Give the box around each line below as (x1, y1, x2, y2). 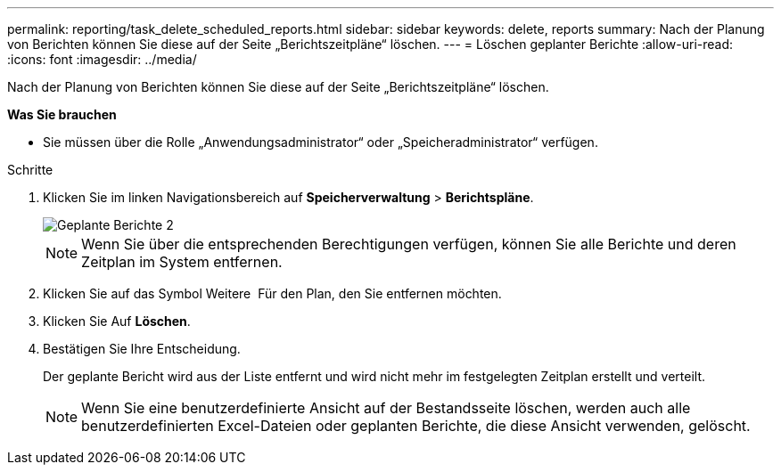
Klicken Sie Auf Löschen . (43, 313, 191, 329)
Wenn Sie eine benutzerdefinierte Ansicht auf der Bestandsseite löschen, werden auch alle (81, 399, 691, 417)
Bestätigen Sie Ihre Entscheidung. (43, 341, 241, 356)
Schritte (7, 162, 53, 177)
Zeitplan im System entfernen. (81, 253, 283, 271)
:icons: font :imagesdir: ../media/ (7, 52, 197, 67)
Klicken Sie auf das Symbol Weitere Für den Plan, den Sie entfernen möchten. (43, 286, 502, 301)
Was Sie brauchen (7, 107, 117, 122)
